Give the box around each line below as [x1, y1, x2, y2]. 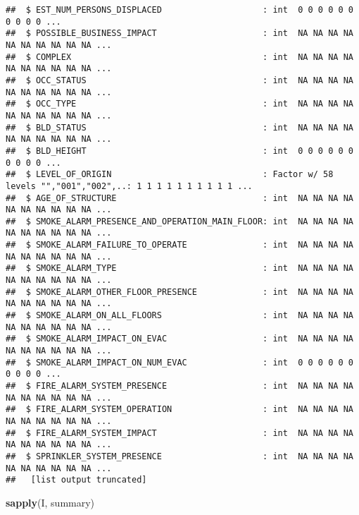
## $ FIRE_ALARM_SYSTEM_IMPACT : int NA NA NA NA [6, 428, 353, 438]
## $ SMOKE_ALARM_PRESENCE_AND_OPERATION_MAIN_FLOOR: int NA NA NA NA [6, 216, 353, 226]
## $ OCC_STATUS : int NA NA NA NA [6, 75, 353, 85]
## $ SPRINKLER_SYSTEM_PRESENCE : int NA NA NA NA [6, 451, 353, 461]
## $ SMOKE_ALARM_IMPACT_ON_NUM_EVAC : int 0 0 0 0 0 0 [6, 357, 353, 368]
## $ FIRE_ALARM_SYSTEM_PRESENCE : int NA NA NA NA [6, 381, 353, 391]
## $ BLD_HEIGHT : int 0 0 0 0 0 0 [6, 145, 353, 156]
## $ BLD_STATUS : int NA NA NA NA [6, 122, 353, 133]
